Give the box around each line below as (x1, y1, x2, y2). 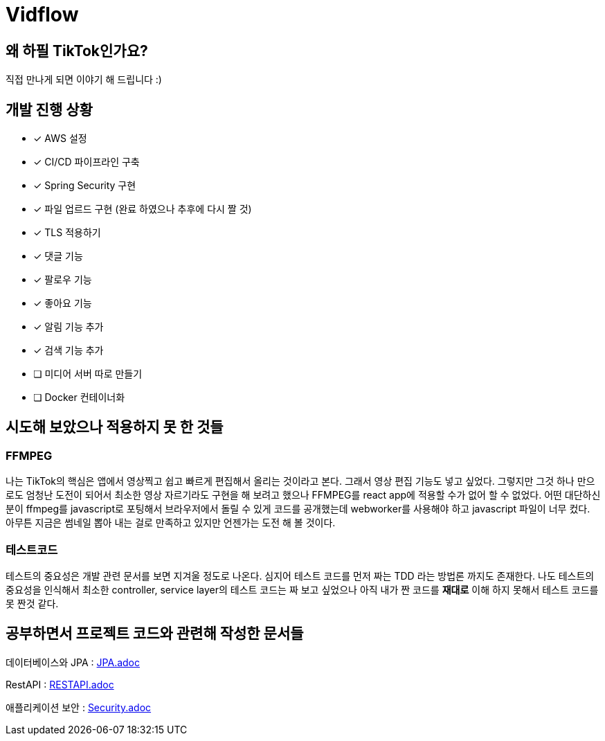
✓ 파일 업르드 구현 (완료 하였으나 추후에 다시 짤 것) (33, 203, 252, 215)
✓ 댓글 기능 (33, 250, 83, 262)
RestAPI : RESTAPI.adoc (6, 678, 114, 690)
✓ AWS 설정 (33, 132, 87, 145)
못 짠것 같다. (6, 597, 59, 609)
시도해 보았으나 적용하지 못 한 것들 (6, 418, 224, 436)
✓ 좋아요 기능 (33, 297, 92, 310)
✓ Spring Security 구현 (33, 179, 136, 192)
